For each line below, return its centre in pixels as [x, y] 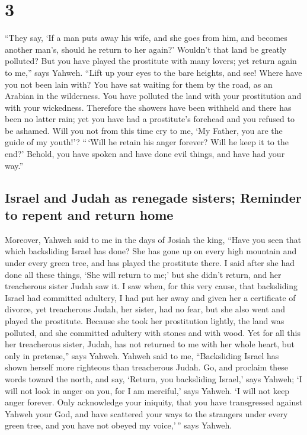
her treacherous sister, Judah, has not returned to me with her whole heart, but [150, 344]
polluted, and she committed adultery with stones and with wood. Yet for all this [153, 332]
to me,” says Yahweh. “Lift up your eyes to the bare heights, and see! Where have [153, 72]
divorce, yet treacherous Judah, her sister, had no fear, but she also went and [145, 309]
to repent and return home [89, 215]
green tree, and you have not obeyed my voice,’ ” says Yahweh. [119, 425]
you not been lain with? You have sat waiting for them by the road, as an [139, 84]
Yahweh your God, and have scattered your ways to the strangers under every [146, 413]
